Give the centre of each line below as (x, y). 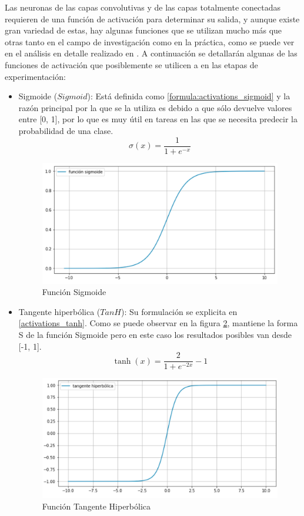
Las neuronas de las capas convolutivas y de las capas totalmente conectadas (143, 7)
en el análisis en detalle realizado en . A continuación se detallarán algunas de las (151, 53)
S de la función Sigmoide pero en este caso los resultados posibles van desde (155, 334)
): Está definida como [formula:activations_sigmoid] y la (189, 96)
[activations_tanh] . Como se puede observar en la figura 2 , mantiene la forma (158, 323)
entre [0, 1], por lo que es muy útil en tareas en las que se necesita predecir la (158, 119)
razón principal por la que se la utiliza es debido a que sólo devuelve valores (155, 107)
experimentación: (35, 76)
